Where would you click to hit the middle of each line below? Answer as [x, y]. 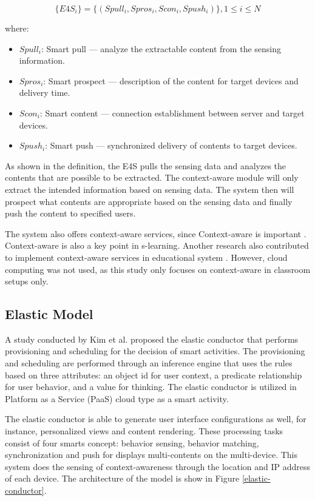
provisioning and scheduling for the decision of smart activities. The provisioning [155, 351]
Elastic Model [49, 314]
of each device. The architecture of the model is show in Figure [122, 478]
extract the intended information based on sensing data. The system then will [150, 189]
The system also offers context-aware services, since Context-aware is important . [156, 233]
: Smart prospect [74, 80]
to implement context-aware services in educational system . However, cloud [146, 257]
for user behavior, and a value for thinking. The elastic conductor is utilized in [151, 387]
